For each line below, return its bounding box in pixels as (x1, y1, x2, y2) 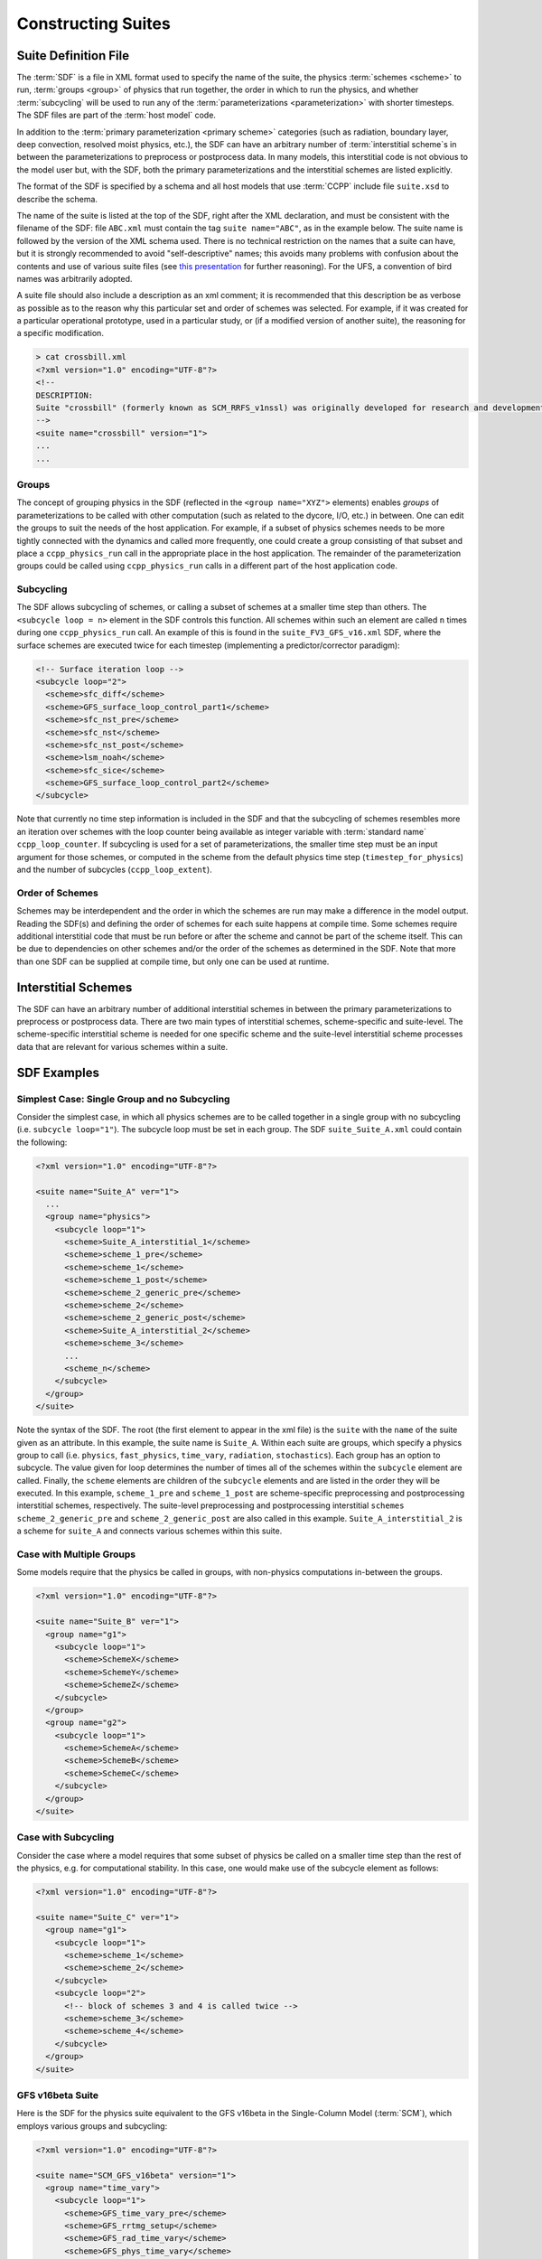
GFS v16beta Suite (16, 2088, 99, 2101)
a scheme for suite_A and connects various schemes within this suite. (16, 1525, 283, 1536)
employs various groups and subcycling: (16, 2120, 168, 2132)
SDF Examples (16, 1064, 99, 1080)
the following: (16, 1137, 68, 1148)
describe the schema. (16, 193, 98, 204)
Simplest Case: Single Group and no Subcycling (16, 1092, 230, 1105)
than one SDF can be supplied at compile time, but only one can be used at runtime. (16, 956, 330, 967)
